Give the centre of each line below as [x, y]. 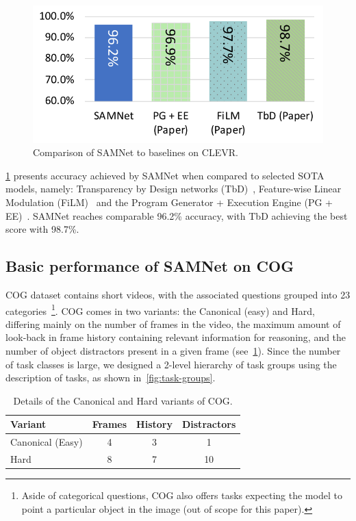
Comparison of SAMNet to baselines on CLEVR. [136, 152]
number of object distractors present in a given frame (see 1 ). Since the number [173, 350]
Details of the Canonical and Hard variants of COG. [123, 400]
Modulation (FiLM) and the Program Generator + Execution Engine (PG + [169, 202]
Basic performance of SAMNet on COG [150, 266]
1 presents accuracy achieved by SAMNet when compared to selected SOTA [165, 175]
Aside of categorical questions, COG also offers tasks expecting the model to [182, 495]
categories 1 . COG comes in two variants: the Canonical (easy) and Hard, [161, 309]
